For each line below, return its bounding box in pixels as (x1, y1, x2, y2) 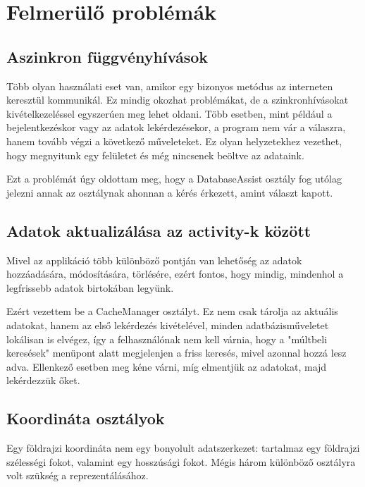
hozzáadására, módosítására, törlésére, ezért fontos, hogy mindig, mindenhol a (6, 266, 344, 281)
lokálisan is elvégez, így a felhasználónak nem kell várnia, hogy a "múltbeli (6, 331, 328, 346)
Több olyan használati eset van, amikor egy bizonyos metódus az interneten (6, 78, 333, 93)
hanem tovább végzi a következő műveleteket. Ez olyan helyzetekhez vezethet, (6, 133, 342, 148)
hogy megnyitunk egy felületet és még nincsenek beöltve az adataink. (6, 147, 304, 162)
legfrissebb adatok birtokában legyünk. (6, 280, 174, 295)
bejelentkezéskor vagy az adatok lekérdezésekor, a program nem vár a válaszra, (6, 120, 346, 135)
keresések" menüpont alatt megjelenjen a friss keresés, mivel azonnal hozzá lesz (6, 345, 347, 360)
